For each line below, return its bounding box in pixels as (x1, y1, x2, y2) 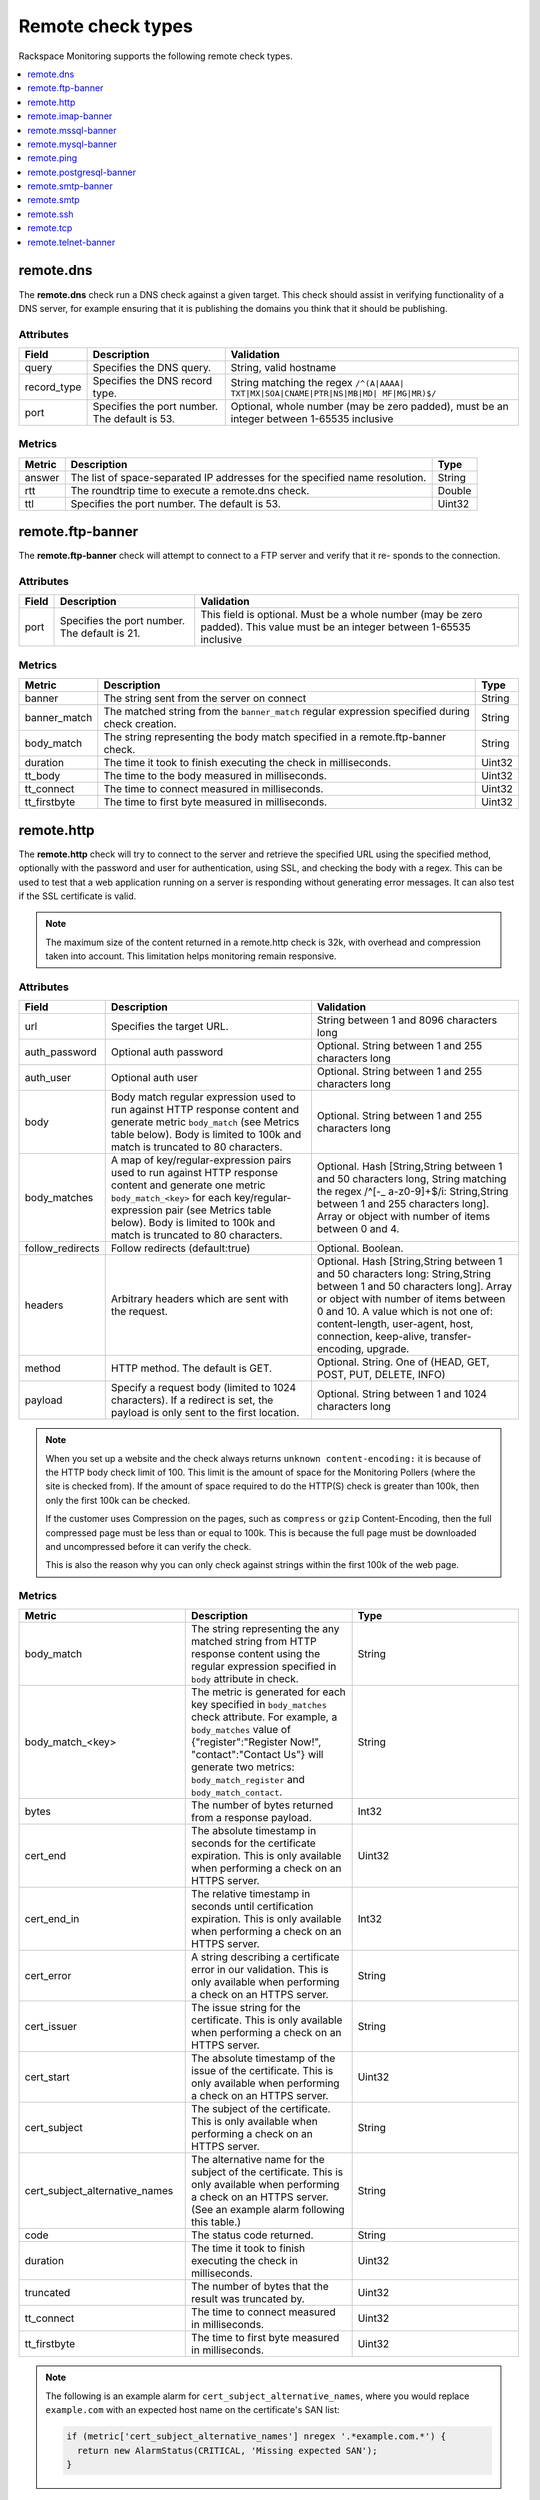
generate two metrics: (191, 1760, 295, 1774)
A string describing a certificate (191, 1950, 340, 1964)
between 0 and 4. (316, 1222, 400, 1236)
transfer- (430, 1330, 472, 1344)
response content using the (191, 1647, 321, 1661)
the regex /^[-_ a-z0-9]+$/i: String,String (316, 1185, 509, 1199)
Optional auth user (110, 1071, 199, 1085)
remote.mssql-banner (27, 124, 117, 136)
